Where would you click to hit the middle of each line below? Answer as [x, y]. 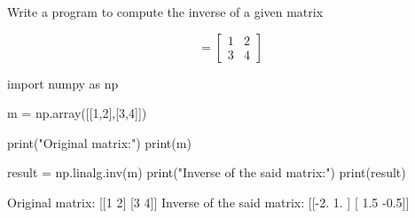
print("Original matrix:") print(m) [99, 142]
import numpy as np [63, 83]
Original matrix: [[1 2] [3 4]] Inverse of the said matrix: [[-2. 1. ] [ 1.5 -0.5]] [208, 202]
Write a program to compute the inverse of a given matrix [165, 12]
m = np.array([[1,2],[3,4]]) [77, 113]
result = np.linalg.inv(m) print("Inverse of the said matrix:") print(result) [207, 172]
